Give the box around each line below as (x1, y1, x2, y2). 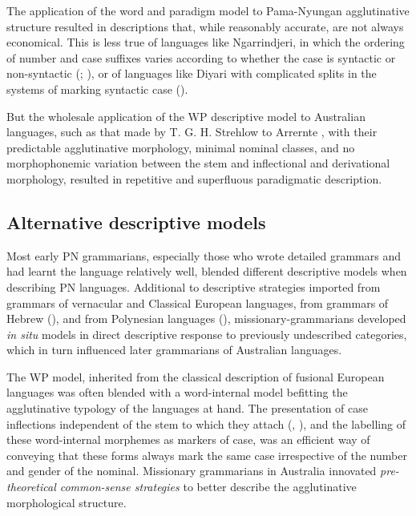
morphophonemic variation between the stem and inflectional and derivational (6, 155, 390, 171)
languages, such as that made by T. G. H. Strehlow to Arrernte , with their (6, 123, 378, 140)
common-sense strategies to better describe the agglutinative (59, 478, 357, 495)
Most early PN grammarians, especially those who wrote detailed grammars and (6, 247, 401, 264)
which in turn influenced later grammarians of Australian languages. (6, 341, 342, 358)
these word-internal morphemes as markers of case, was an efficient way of (6, 431, 370, 448)
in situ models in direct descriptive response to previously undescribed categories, (6, 325, 407, 342)
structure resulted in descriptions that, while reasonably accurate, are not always (6, 18, 404, 34)
